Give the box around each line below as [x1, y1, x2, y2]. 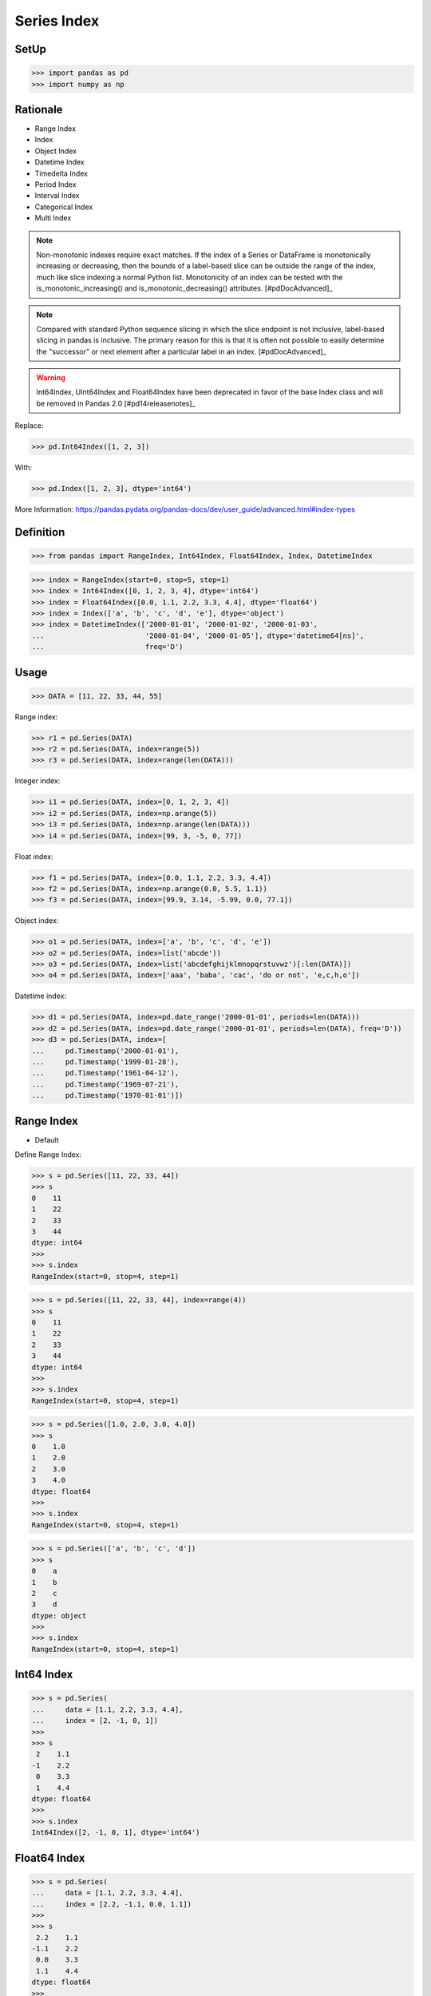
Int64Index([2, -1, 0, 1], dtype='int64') [31, 1828, 200, 1837]
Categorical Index [34, 202, 93, 212]
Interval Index [34, 191, 80, 200]
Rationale [14, 102, 63, 116]
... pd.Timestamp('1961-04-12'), [31, 1068, 180, 1078]
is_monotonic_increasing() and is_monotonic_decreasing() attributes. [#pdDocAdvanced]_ [36, 283, 333, 293]
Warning [36, 373, 65, 382]
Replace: [14, 421, 44, 430]
